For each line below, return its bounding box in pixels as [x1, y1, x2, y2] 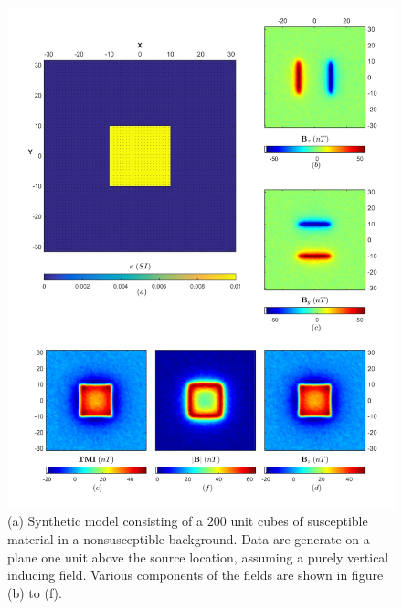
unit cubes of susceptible [230, 511, 368, 530]
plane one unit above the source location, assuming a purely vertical [7, 547, 389, 566]
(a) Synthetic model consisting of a [7, 511, 204, 530]
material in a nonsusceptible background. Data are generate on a [7, 530, 370, 549]
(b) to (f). [7, 583, 62, 602]
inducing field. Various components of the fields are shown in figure [7, 565, 384, 584]
